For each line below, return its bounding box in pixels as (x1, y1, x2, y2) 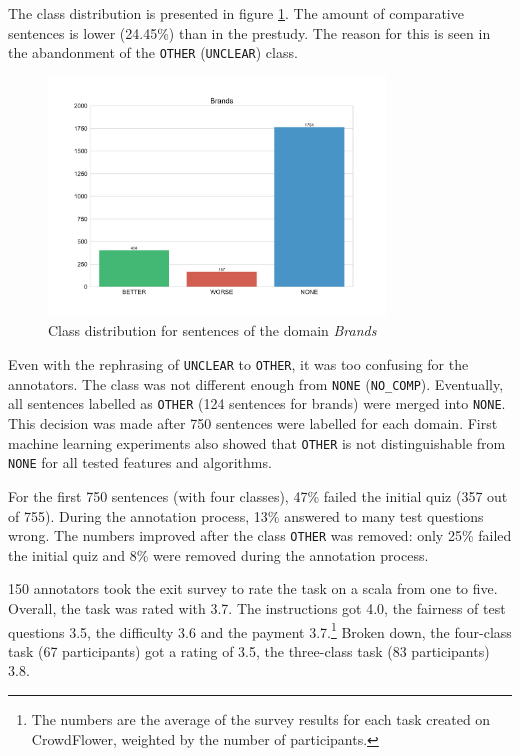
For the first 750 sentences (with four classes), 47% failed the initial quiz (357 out (8, 485, 508, 506)
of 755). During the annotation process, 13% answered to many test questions (8, 505, 484, 526)
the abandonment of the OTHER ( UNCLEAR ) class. (8, 42, 298, 63)
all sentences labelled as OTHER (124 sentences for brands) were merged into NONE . (8, 393, 506, 414)
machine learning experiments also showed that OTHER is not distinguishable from (8, 432, 506, 453)
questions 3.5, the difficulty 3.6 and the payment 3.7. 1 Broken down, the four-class (8, 618, 512, 642)
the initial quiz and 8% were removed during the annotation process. (8, 544, 429, 565)
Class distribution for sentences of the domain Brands (48, 320, 377, 341)
